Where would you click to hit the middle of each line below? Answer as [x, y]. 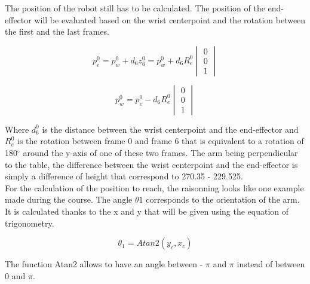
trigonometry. [30, 223]
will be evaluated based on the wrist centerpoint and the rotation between [170, 19]
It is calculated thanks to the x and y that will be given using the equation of [147, 211]
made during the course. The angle [69, 199]
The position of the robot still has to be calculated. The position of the [135, 8]
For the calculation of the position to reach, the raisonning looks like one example [154, 187]
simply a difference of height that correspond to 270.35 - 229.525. [124, 176]
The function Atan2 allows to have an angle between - [104, 264]
